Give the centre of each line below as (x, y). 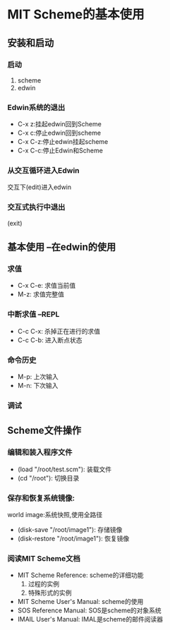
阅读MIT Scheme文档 (44, 558)
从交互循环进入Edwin (43, 171)
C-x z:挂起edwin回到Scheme (60, 124)
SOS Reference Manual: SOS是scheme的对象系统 (90, 610)
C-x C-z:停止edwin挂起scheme (63, 142)
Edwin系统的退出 (36, 107)
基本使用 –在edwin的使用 (62, 247)
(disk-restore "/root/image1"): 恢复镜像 (73, 538)
